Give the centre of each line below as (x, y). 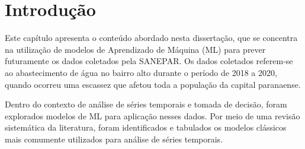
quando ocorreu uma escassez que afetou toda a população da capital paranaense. (153, 84)
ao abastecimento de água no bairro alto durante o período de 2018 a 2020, (141, 72)
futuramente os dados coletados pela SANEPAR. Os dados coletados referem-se (149, 61)
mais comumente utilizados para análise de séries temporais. (114, 139)
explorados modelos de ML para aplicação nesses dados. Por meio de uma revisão (152, 115)
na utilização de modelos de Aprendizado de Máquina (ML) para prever (135, 49)
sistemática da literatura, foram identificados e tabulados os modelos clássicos (146, 127)
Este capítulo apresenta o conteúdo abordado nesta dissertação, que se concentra (151, 38)
